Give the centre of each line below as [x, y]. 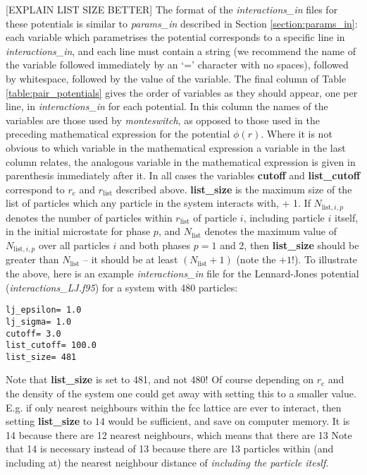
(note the [256, 259]
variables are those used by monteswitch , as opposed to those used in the [163, 120]
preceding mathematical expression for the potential [118, 134]
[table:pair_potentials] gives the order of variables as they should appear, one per [182, 92]
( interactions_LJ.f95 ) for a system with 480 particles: [122, 287]
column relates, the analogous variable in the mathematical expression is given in [181, 161]
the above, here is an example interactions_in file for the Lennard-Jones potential [182, 273]
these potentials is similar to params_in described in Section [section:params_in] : [182, 23]
